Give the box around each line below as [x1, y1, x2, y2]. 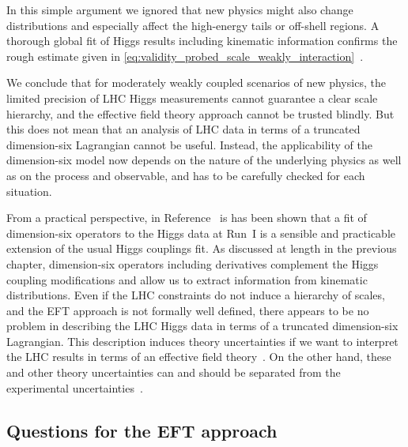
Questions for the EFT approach [6, 418, 278, 442]
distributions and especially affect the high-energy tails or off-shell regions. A [6, 17, 380, 33]
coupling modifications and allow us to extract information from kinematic [6, 271, 368, 287]
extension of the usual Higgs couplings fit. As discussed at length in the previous [6, 240, 397, 257]
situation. [6, 182, 52, 199]
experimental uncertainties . [6, 379, 143, 396]
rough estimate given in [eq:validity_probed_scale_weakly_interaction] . [6, 47, 364, 64]
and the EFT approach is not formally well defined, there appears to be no [6, 302, 369, 318]
